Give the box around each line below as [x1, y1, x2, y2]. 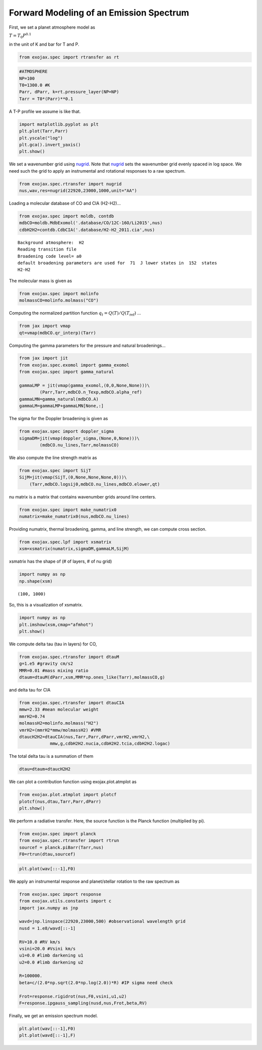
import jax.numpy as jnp [19, 905, 79, 910]
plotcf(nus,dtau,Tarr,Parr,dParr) [19, 799, 101, 804]
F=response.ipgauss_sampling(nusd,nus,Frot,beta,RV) [19, 1000, 147, 1006]
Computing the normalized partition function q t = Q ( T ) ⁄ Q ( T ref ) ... [9, 310, 141, 317]
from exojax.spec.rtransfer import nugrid [19, 181, 122, 187]
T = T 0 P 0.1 [9, 32, 32, 39]
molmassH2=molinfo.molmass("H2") [19, 720, 99, 726]
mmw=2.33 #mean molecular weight [19, 707, 99, 712]
